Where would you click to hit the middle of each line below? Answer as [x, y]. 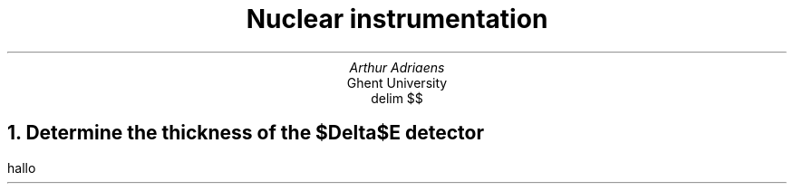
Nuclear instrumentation [397, 19]
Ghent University [397, 82]
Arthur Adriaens [397, 67]
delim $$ [397, 98]
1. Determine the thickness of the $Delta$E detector [246, 133]
